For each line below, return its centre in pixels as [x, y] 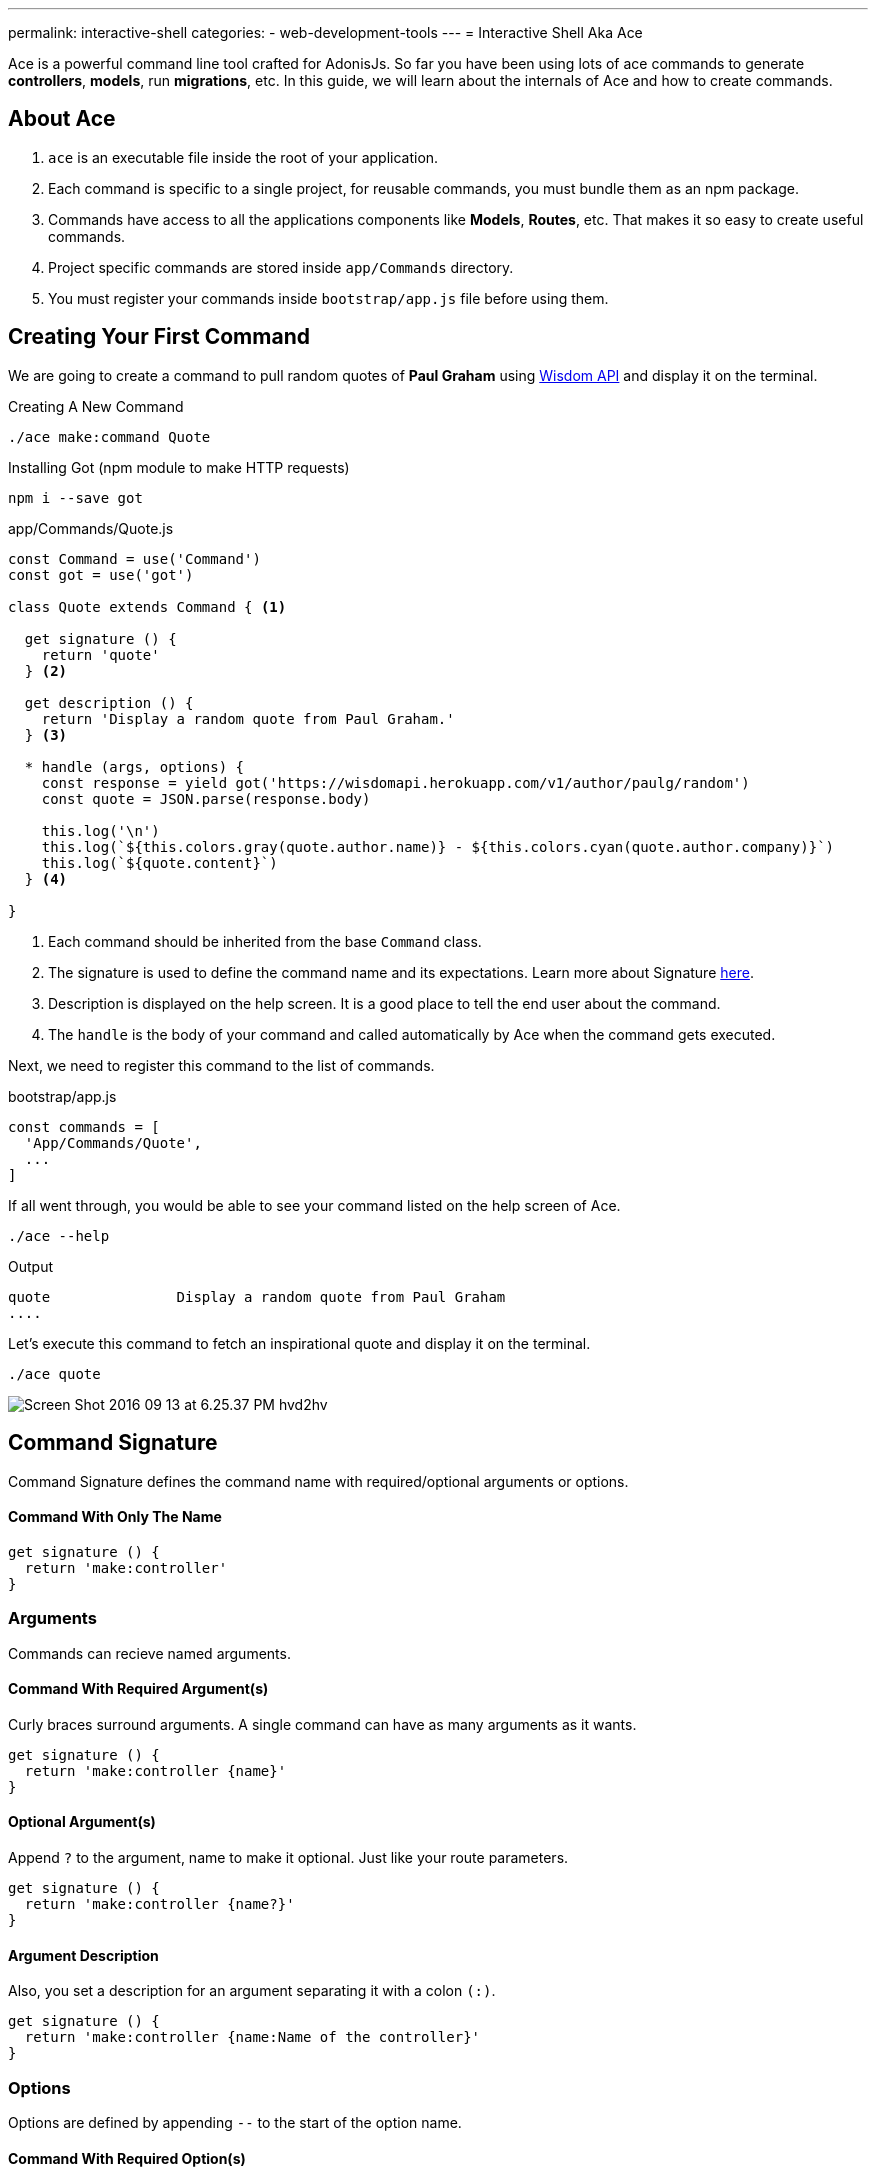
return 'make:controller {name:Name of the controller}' [252, 2037]
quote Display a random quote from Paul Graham [257, 1296]
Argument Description [83, 1955]
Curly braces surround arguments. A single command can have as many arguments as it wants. [322, 1724]
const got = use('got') [101, 574]
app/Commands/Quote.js [91, 528]
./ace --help [59, 1235]
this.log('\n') [100, 830]
